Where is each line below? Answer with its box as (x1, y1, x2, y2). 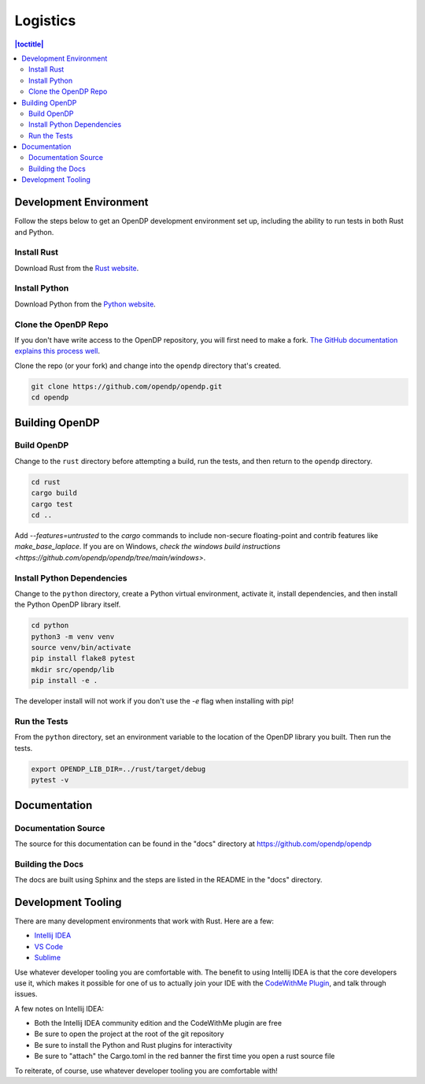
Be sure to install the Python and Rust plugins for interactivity (34, 1040, 232, 1049)
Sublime (34, 953, 61, 963)
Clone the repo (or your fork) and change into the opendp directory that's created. (14, 361, 282, 370)
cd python (31, 621, 69, 630)
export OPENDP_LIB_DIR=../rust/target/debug (31, 764, 206, 774)
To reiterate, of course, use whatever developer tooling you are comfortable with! (14, 1066, 279, 1075)
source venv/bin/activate (31, 643, 131, 652)
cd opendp (31, 393, 69, 402)
